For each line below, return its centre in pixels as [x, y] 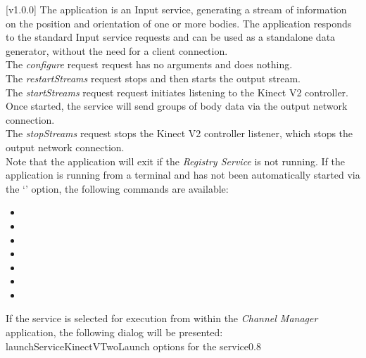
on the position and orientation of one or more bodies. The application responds [179, 23]
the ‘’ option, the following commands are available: [117, 188]
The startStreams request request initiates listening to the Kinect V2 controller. [177, 92]
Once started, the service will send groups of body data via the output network [177, 106]
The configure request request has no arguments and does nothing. [149, 64]
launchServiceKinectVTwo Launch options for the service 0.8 [133, 346]
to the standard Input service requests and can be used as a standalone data [171, 37]
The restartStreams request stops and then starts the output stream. [153, 78]
